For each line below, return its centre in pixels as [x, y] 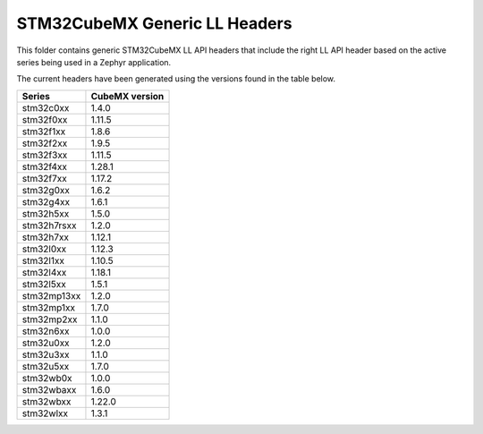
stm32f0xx [45, 119]
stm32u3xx [46, 354]
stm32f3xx [45, 155]
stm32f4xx [44, 166]
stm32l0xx [44, 249]
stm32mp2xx [50, 319]
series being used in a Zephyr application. [94, 62]
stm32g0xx [46, 190]
